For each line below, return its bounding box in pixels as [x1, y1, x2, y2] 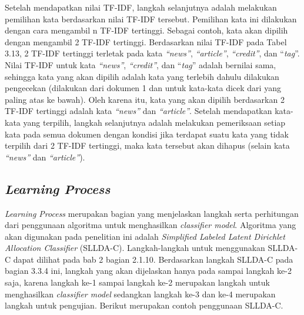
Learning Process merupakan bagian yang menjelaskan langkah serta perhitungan [5, 207, 299, 219]
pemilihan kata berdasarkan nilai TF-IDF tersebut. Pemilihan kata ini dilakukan [5, 12, 297, 25]
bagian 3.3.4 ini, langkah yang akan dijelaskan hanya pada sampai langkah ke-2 [5, 264, 292, 277]
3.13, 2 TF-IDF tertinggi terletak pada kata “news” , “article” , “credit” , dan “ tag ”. [5, 47, 300, 59]
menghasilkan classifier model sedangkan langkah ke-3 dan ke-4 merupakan [5, 287, 276, 300]
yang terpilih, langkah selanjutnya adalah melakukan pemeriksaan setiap [23, 116, 286, 128]
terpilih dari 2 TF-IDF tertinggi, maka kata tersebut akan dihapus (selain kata [5, 139, 290, 152]
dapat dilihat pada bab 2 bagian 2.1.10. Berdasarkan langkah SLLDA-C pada [13, 253, 293, 265]
